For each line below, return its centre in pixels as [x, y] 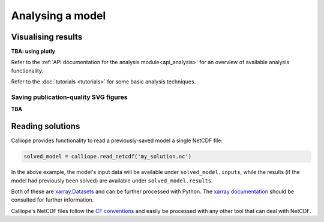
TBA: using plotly [33, 52]
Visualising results [47, 37]
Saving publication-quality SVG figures [69, 97]
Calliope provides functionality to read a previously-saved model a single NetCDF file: [117, 140]
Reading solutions [46, 126]
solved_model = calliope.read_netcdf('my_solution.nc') [108, 157]
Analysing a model [58, 16]
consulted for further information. [52, 200]
